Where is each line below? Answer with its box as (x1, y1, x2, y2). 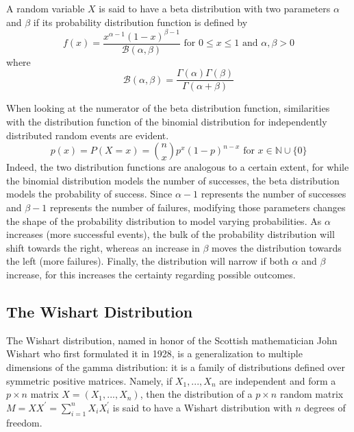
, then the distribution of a (140, 387, 253, 401)
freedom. (6, 415, 42, 429)
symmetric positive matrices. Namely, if (6, 373, 173, 387)
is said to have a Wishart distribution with (112, 400, 292, 414)
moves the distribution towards (212, 240, 342, 254)
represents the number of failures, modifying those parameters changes (49, 200, 346, 214)
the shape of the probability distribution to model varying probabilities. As (6, 213, 322, 228)
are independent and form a (219, 373, 336, 387)
